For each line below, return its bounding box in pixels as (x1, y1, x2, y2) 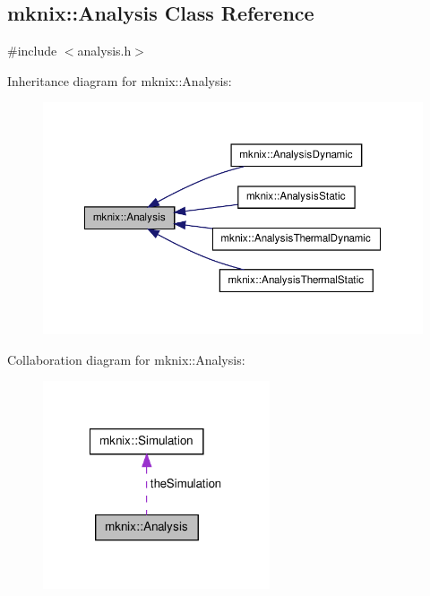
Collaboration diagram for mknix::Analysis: (7, 350, 245, 368)
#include (7, 41, 57, 60)
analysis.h (77, 41, 132, 60)
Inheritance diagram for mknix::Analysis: (7, 71, 232, 90)
